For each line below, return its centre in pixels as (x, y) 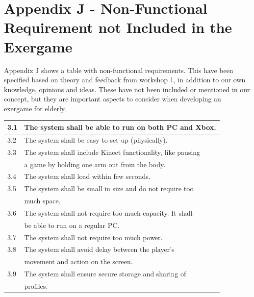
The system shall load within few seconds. (87, 176)
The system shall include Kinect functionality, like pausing (112, 152)
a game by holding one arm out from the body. (95, 164)
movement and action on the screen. (78, 261)
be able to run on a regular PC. (72, 225)
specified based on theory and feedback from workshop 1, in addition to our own (125, 80)
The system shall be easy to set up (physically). (96, 139)
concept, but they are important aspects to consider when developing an (113, 99)
